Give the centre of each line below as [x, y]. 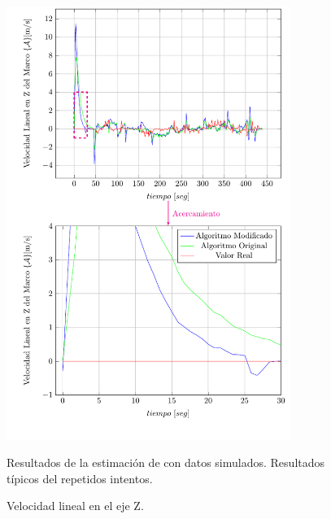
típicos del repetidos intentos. [80, 478]
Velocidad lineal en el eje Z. [75, 506]
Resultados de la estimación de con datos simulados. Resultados [166, 462]
